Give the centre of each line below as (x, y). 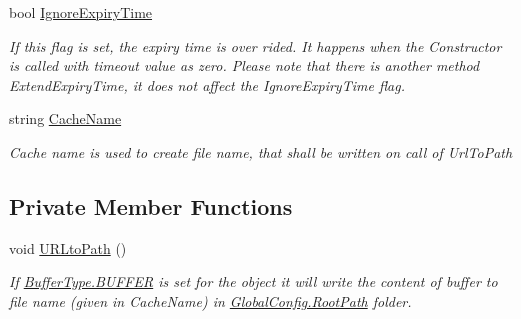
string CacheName (65, 118)
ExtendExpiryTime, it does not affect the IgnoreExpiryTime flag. (207, 84)
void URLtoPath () (68, 247)
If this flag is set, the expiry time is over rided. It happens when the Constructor (255, 45)
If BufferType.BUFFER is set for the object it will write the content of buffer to (253, 281)
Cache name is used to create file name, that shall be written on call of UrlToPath (261, 151)
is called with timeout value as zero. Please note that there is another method (244, 65)
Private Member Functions (151, 205)
